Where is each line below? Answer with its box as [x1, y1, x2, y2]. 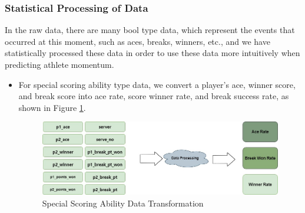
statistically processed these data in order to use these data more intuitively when [5, 47, 300, 59]
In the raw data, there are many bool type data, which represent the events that [5, 24, 295, 36]
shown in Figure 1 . [18, 101, 86, 113]
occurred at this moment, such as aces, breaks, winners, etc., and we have [5, 35, 270, 47]
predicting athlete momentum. [5, 58, 114, 70]
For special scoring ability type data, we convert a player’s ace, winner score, [18, 78, 296, 90]
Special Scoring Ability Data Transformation [42, 196, 204, 209]
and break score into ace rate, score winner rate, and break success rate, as [18, 90, 289, 102]
